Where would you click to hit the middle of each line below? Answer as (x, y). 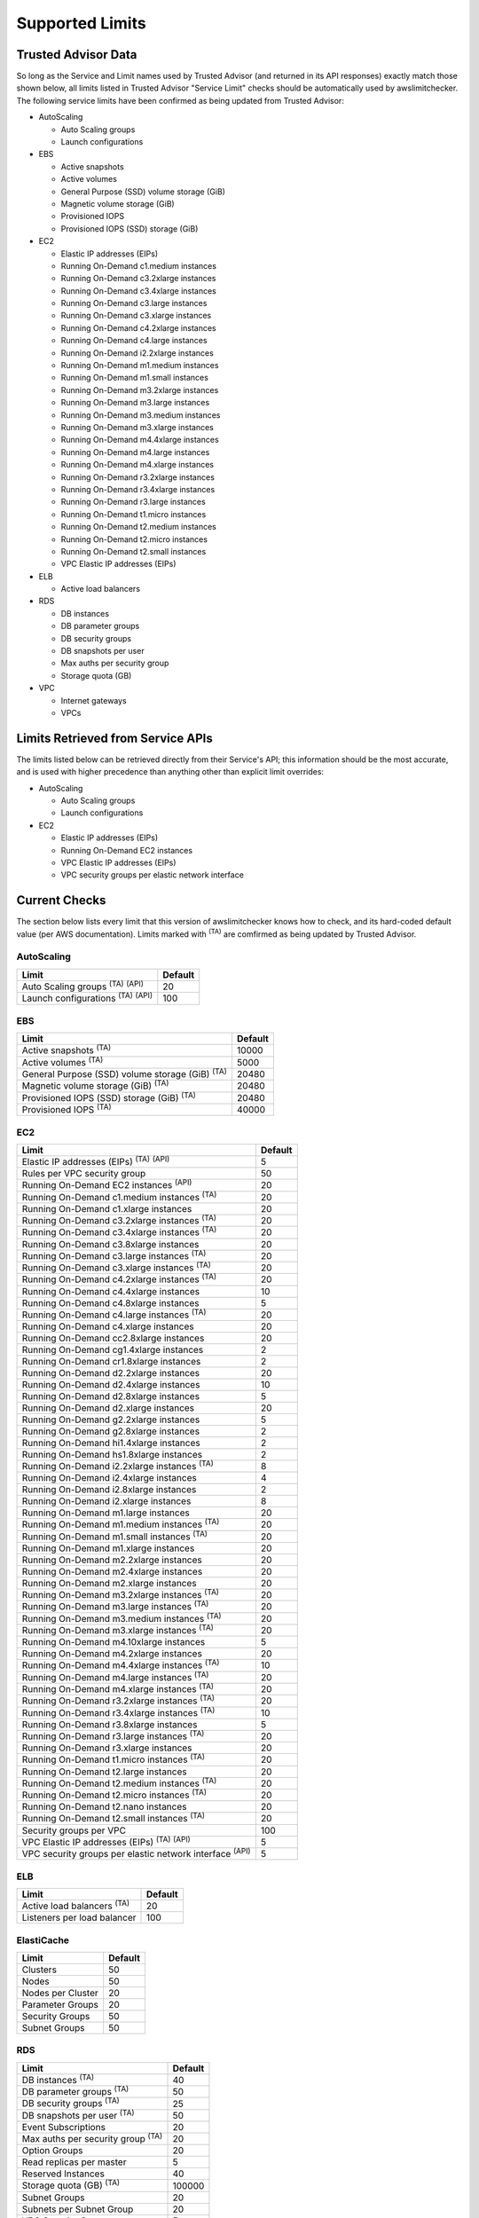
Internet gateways (94, 700)
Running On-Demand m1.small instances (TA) (115, 1536)
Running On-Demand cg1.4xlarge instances (113, 1349)
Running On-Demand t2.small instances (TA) (114, 1818)
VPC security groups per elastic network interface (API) (136, 1853)
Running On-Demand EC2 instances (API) (107, 1184)
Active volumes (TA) (63, 1061)
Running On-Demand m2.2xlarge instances (112, 1560)
